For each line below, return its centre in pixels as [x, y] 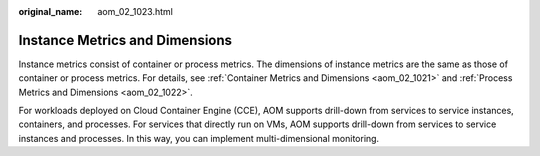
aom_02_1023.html [135, 11]
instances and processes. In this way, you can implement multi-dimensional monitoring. [199, 138]
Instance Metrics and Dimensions [125, 40]
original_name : [50, 11]
